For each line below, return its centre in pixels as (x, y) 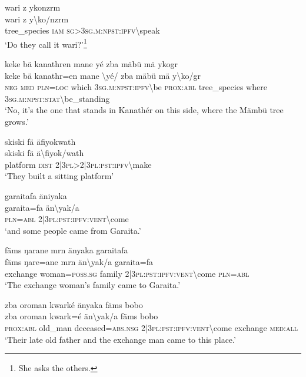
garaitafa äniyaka (36, 195)
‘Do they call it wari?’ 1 (46, 43)
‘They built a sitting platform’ (59, 176)
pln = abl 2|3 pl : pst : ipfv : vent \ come (67, 219)
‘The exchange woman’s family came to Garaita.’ (93, 285)
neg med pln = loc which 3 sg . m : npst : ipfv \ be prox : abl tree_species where (136, 87)
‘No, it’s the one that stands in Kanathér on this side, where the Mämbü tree (144, 110)
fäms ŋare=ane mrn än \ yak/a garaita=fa (79, 261)
